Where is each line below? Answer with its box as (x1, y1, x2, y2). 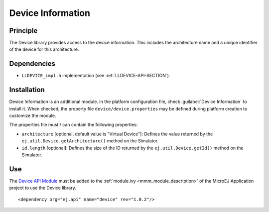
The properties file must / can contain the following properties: (9, 122, 138, 128)
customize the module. (9, 112, 56, 119)
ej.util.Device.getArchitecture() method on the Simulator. (21, 138, 159, 144)
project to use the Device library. (9, 185, 77, 191)
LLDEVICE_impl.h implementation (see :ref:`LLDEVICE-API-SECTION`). (21, 73, 170, 79)
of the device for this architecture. (9, 46, 79, 52)
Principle (9, 26, 38, 35)
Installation (9, 86, 45, 94)
